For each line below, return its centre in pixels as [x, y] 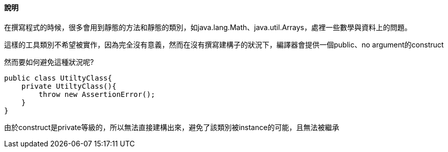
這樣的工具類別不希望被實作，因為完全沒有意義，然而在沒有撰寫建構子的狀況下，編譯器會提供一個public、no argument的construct [224, 44]
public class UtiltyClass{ [58, 78]
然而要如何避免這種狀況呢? [49, 62]
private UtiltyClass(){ [69, 86]
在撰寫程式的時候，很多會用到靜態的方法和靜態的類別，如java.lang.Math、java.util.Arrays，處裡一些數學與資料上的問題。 [208, 27]
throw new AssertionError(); [97, 94]
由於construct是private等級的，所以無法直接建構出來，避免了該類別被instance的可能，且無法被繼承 [172, 127]
